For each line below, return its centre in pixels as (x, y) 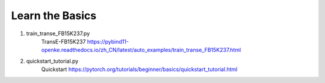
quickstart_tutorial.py (52, 61)
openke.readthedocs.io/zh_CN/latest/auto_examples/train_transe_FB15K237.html (141, 50)
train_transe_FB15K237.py (58, 33)
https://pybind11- (108, 41)
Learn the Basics (54, 16)
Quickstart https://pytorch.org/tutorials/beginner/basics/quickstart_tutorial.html (139, 69)
